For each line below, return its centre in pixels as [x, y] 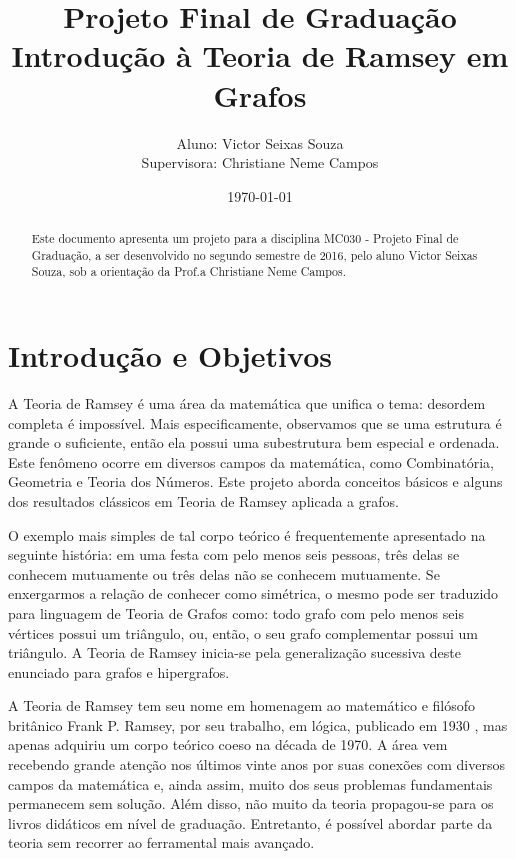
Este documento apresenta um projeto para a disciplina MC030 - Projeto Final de [245, 238]
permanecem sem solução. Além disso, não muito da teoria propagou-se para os [251, 803]
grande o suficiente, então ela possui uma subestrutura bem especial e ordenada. [254, 442]
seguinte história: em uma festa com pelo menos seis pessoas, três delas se [234, 554]
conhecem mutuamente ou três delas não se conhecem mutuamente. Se [224, 573]
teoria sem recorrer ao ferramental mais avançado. [161, 842]
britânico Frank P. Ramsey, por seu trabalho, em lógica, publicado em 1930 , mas [258, 724]
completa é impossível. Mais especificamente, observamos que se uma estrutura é [255, 422]
